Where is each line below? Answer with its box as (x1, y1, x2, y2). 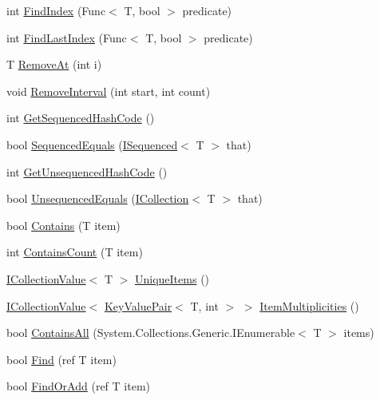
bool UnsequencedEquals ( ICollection (6, 190, 189, 207)
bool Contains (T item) (6, 216, 121, 233)
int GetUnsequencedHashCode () (6, 163, 168, 180)
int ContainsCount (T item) (6, 244, 143, 260)
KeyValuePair (104, 297, 172, 314)
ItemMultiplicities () (259, 297, 359, 314)
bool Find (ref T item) (6, 350, 117, 367)
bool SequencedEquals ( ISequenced (6, 136, 178, 152)
